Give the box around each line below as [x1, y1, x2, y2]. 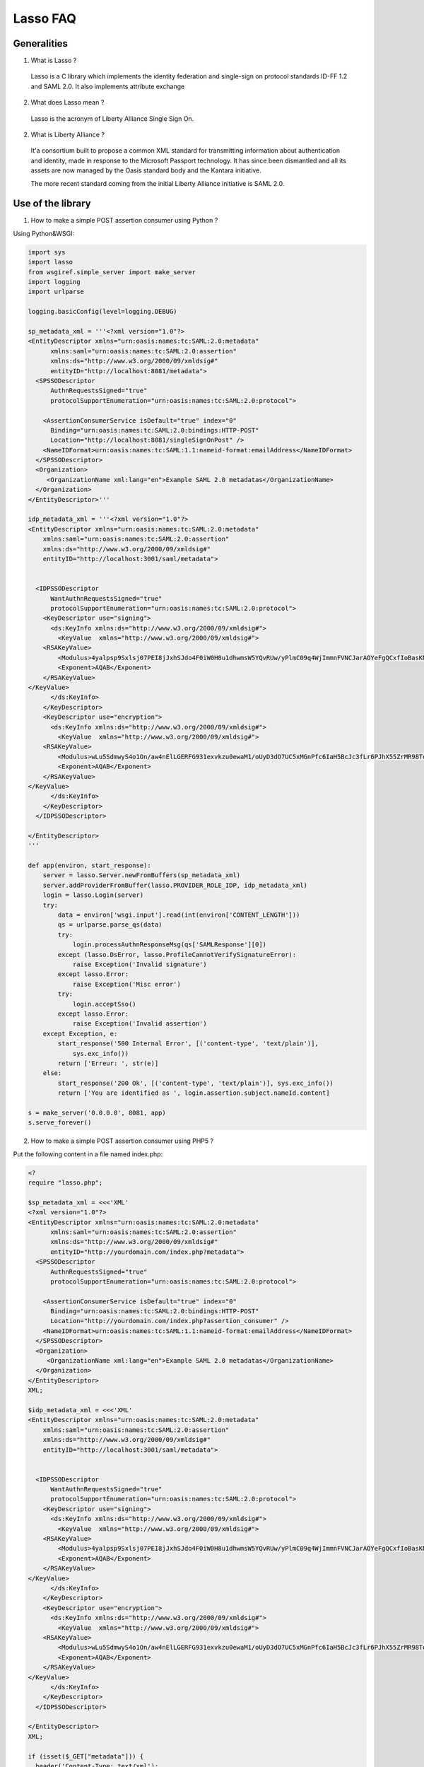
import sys [28, 248, 66, 256]
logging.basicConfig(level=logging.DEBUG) [28, 307, 177, 316]
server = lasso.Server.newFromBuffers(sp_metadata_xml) [42, 871, 241, 879]
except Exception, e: [42, 1029, 118, 1038]
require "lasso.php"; [28, 1178, 103, 1187]
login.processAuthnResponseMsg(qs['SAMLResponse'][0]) [72, 941, 267, 949]
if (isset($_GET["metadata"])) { [28, 1752, 144, 1760]
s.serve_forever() [28, 1119, 92, 1127]
